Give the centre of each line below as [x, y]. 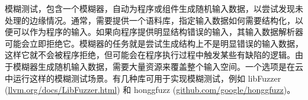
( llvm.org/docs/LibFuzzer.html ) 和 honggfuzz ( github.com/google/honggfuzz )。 [150, 90]
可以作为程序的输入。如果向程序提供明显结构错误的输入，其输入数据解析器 [158, 32]
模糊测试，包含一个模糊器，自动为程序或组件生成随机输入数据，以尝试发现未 [154, 8]
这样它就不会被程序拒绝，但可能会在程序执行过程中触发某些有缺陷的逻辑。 [150, 55]
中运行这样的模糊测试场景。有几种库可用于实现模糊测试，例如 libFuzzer [143, 78]
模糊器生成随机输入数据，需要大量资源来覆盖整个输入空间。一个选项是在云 [158, 66]
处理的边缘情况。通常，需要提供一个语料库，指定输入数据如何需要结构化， [150, 20]
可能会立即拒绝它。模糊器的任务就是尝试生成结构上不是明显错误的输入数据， [154, 43]
